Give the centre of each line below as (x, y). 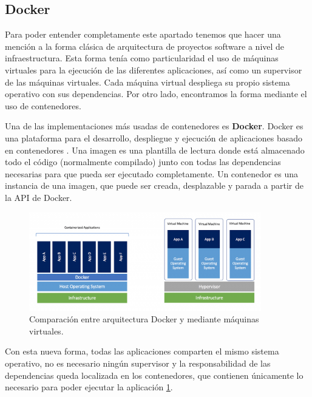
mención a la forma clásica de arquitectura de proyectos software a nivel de (145, 46)
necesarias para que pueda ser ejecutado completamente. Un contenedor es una (152, 173)
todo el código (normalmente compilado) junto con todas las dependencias (143, 162)
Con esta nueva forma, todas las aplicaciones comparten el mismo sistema (142, 351)
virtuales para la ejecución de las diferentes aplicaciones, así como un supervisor (154, 70)
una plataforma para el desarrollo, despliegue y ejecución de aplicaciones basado (154, 137)
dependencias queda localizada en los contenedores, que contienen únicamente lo (154, 375)
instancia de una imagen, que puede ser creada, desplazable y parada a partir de (154, 185)
